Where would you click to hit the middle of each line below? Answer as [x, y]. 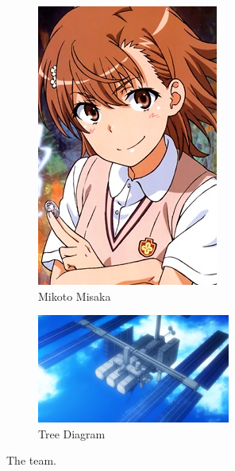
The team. [31, 460]
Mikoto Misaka [75, 296]
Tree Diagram [72, 433]
